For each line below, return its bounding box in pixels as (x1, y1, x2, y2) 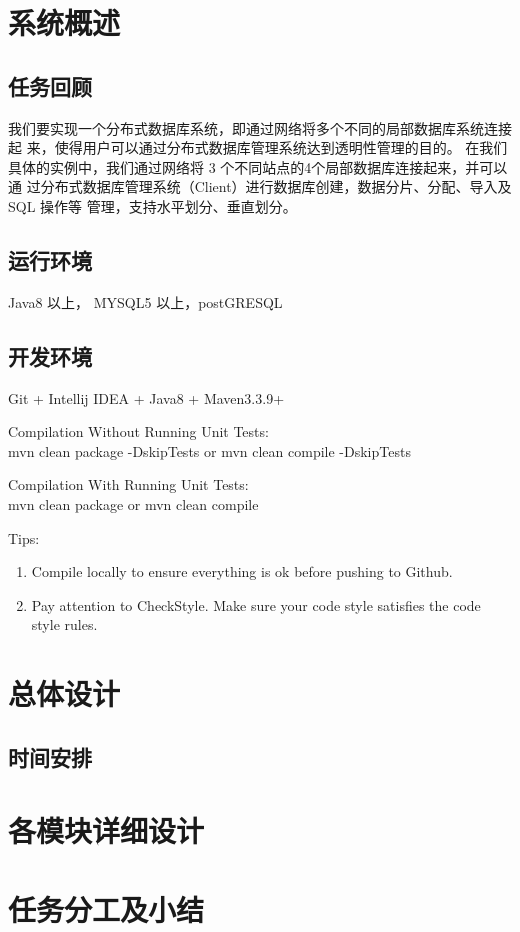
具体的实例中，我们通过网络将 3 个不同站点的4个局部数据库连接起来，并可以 (8, 156, 508, 177)
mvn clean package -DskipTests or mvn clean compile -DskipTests (8, 440, 411, 461)
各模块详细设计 (8, 810, 205, 851)
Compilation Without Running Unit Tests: (8, 421, 269, 442)
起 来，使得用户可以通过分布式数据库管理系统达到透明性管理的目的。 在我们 (8, 137, 508, 158)
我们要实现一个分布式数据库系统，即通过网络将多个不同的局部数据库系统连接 (8, 117, 512, 138)
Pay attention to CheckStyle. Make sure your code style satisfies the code (31, 594, 481, 615)
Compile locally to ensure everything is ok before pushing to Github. (31, 561, 453, 582)
